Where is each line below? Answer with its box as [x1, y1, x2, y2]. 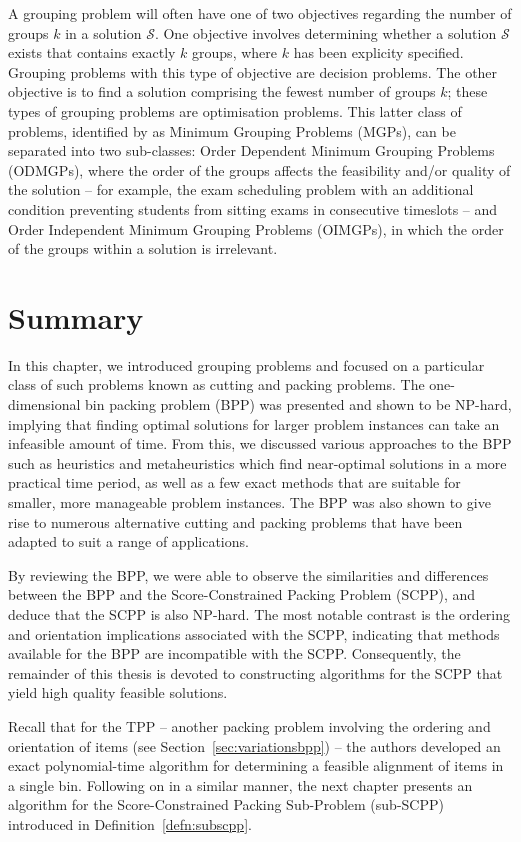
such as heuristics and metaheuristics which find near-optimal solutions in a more [8, 452, 507, 473]
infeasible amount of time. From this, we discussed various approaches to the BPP [8, 433, 512, 454]
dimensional [8, 394, 81, 415]
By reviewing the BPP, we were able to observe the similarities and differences [8, 564, 489, 585]
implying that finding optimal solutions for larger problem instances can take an [8, 413, 500, 434]
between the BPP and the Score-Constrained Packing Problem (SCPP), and [8, 584, 476, 605]
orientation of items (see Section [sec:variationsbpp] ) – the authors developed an [8, 735, 501, 756]
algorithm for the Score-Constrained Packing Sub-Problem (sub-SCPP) [8, 794, 444, 815]
